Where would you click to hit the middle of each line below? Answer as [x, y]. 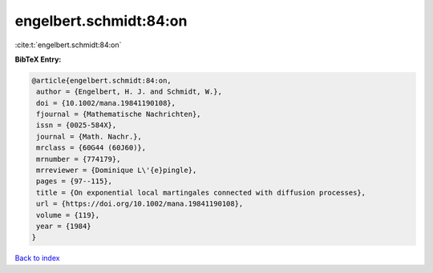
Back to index [37, 258]
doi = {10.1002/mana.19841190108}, [106, 103]
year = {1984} [64, 226]
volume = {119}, [68, 215]
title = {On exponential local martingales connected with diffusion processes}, [201, 193]
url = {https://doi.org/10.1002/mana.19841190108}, [140, 204]
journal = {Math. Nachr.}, [89, 136]
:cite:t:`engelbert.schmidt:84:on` [68, 45]
